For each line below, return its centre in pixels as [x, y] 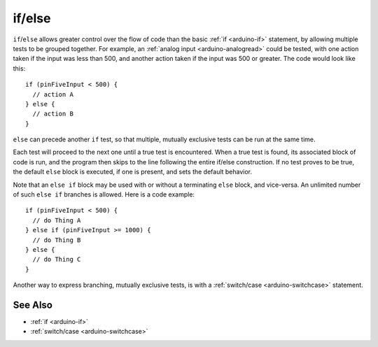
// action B [53, 114]
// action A [53, 94]
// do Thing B [57, 240]
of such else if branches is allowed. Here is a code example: [104, 194]
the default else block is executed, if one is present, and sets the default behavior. [132, 172]
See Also [33, 305]
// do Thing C [57, 260]
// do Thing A [57, 220]
